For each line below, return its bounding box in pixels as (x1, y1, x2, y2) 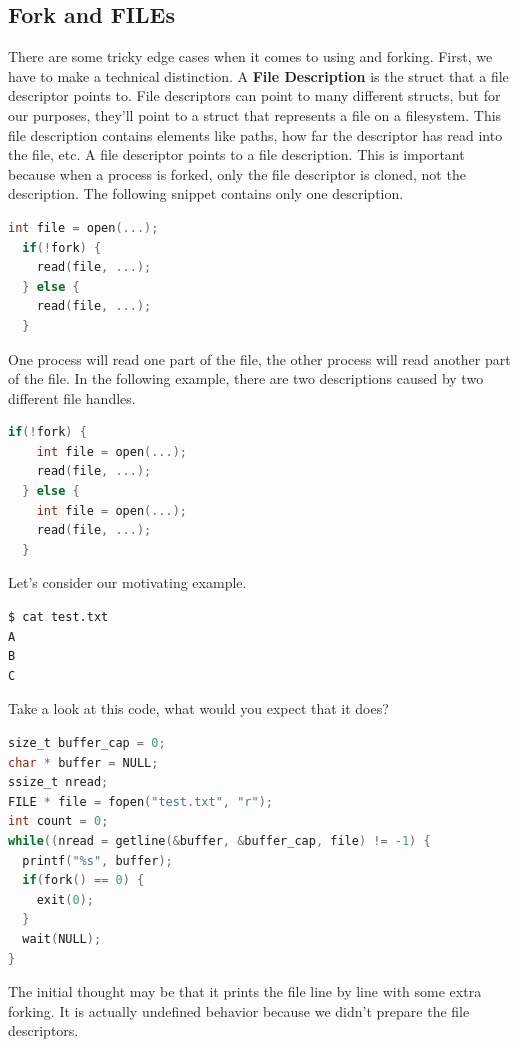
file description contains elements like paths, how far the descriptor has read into (8, 124, 503, 145)
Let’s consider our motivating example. (8, 572, 247, 593)
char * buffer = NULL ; (8, 755, 159, 770)
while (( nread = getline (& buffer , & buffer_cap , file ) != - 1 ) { (8, 833, 431, 848)
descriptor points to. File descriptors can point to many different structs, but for (8, 85, 501, 106)
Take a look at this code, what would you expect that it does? (8, 698, 389, 719)
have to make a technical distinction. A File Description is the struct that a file (8, 65, 509, 86)
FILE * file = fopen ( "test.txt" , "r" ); (8, 794, 273, 809)
